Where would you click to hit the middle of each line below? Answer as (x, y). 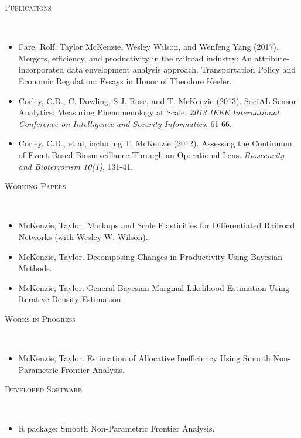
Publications (28, 7)
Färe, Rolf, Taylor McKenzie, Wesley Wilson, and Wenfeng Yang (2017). (148, 47)
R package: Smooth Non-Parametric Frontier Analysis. (117, 428)
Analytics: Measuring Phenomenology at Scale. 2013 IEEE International (149, 112)
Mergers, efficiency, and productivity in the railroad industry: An (135, 58)
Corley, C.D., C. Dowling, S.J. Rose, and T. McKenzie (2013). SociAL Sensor (157, 100)
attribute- (272, 58)
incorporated (41, 69)
